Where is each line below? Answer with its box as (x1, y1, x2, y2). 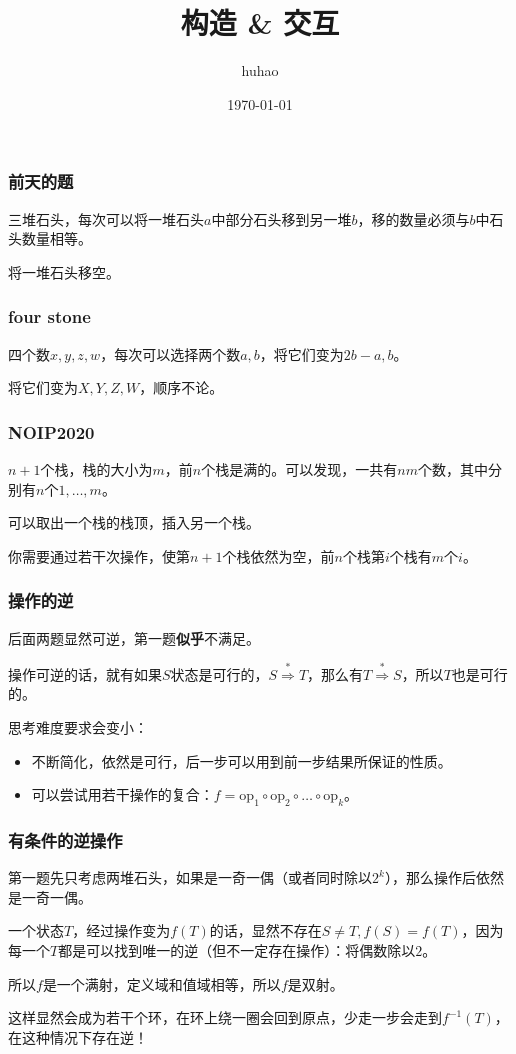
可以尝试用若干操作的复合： (31, 784, 214, 805)
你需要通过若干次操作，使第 (8, 545, 190, 566)
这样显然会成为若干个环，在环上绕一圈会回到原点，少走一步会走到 (8, 1007, 442, 1028)
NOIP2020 (8, 419, 95, 444)
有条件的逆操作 (8, 827, 123, 852)
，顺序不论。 (139, 377, 224, 398)
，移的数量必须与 (357, 208, 470, 229)
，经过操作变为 (72, 920, 171, 941)
